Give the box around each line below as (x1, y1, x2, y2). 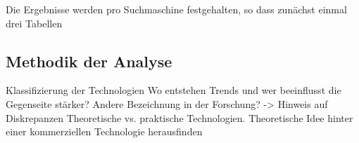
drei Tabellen (6, 15, 63, 30)
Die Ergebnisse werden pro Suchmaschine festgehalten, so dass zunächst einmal (6, 2, 347, 16)
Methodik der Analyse (6, 50, 172, 71)
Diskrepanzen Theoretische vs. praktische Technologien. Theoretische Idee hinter (6, 110, 353, 125)
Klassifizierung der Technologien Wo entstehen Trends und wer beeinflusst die (6, 83, 341, 97)
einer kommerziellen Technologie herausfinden (6, 124, 203, 139)
